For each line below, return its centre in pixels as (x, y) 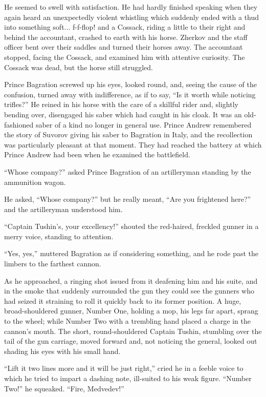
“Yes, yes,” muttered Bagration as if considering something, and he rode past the (131, 253)
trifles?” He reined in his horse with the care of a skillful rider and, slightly (121, 104)
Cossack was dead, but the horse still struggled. (79, 67)
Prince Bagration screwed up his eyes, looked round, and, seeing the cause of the (131, 84)
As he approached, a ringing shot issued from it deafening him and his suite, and (131, 280)
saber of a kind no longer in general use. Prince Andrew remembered (143, 124)
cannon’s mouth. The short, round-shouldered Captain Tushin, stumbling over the (133, 331)
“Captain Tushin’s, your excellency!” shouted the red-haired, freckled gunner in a (131, 226)
